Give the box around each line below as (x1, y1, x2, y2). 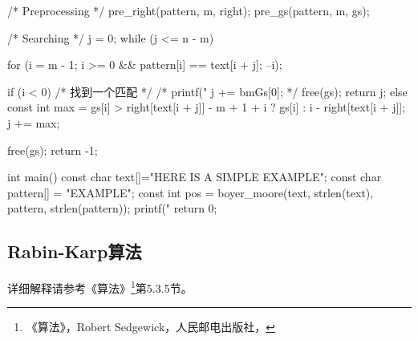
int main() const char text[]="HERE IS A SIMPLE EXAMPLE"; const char (7, 168, 382, 185)
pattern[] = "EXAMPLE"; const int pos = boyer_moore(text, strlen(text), (7, 184, 374, 200)
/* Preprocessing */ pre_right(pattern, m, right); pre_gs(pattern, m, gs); (7, 2, 370, 18)
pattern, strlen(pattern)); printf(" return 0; (7, 200, 217, 217)
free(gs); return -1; (7, 141, 98, 158)
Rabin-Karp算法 (7, 239, 142, 264)
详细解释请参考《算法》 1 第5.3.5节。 (7, 277, 193, 296)
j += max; (7, 114, 60, 131)
